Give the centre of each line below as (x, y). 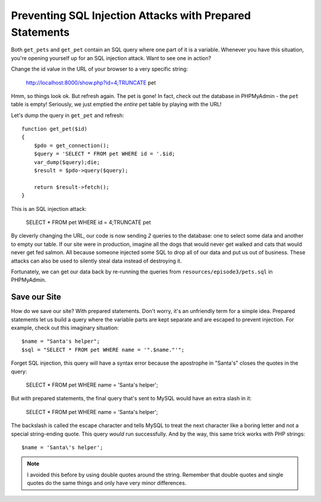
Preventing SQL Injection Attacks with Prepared (131, 15)
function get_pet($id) (55, 129)
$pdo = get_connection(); (72, 145)
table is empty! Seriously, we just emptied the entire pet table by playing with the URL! (117, 105)
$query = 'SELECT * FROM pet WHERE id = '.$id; (104, 154)
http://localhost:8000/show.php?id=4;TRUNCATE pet (91, 83)
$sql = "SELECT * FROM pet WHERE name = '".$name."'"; (103, 350)
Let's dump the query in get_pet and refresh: (67, 115)
